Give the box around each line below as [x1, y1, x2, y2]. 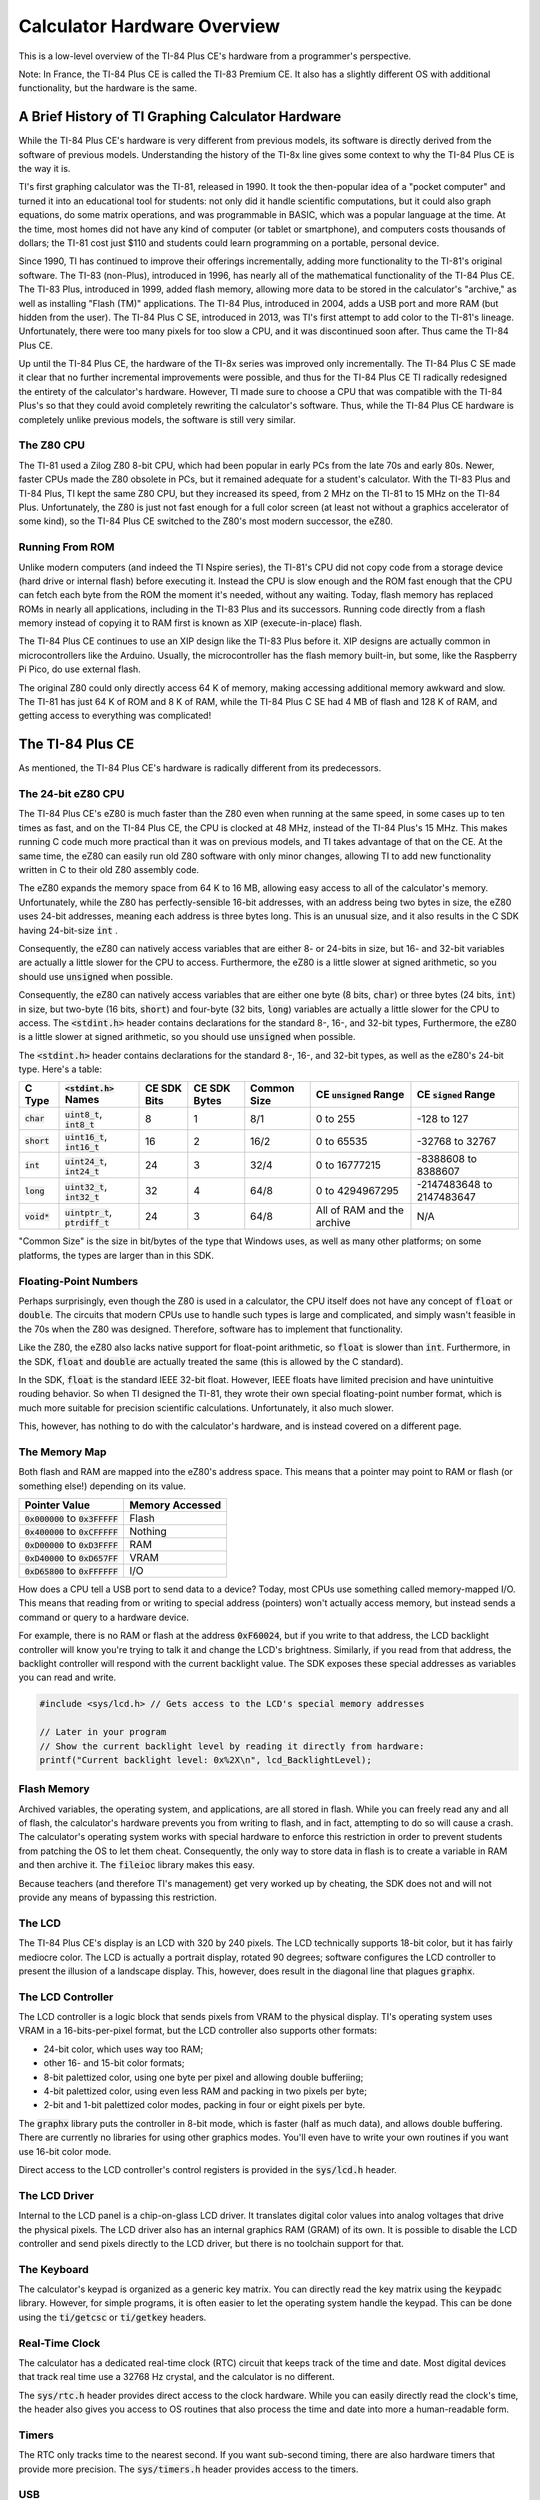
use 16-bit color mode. [18, 2145, 112, 2157]
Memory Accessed [129, 1498, 222, 1512]
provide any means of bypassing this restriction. [18, 1891, 217, 1904]
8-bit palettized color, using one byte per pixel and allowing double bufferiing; [43, 2071, 364, 2083]
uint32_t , [65, 1179, 108, 1193]
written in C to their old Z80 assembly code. [18, 864, 200, 876]
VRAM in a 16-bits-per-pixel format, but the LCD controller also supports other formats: [18, 2025, 378, 2037]
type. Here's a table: [18, 1063, 102, 1075]
